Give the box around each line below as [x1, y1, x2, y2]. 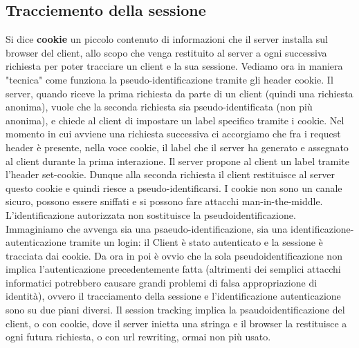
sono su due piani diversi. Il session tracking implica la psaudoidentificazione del [6, 302, 345, 317]
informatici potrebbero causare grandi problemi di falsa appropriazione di [6, 275, 317, 289]
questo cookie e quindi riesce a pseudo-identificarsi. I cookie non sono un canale [6, 180, 342, 195]
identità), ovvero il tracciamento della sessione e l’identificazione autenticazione [6, 289, 341, 303]
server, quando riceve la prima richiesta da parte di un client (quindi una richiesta [6, 86, 353, 100]
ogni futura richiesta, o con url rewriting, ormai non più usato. [6, 329, 271, 344]
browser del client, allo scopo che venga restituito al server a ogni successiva [6, 45, 327, 59]
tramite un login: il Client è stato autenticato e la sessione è [69, 235, 323, 249]
